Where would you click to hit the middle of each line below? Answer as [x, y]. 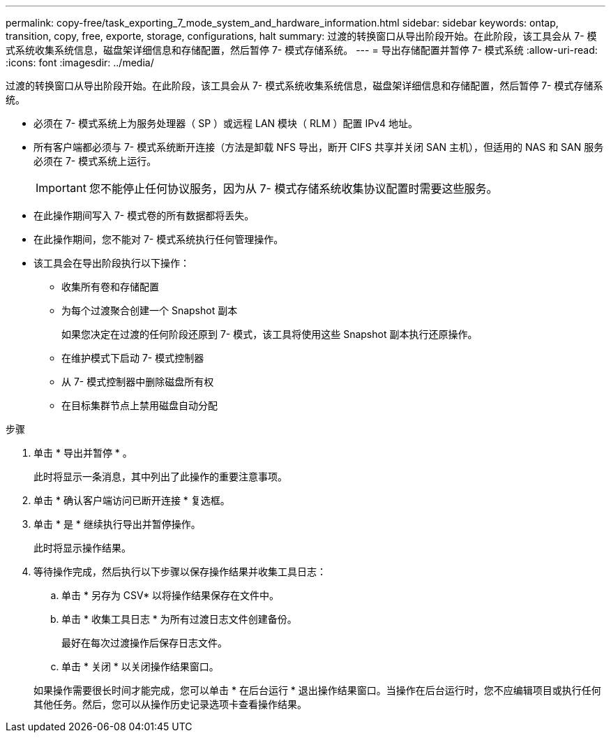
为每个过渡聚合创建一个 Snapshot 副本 [150, 310]
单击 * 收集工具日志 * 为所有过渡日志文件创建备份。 [179, 619]
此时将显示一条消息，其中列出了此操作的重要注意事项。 [160, 477]
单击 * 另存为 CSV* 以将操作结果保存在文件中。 [171, 595]
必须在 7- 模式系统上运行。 [95, 161]
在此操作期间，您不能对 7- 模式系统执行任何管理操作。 [159, 239]
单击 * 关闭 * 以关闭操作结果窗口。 [140, 666]
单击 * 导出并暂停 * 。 [83, 453]
